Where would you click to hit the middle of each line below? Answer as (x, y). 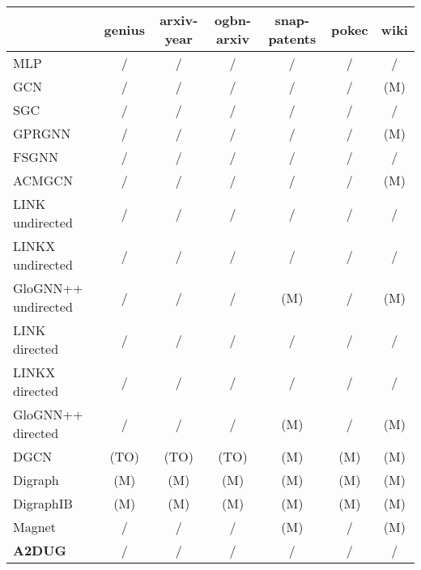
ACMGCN (43, 180)
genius (124, 29)
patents (292, 38)
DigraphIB (43, 503)
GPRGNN (42, 133)
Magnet (34, 527)
